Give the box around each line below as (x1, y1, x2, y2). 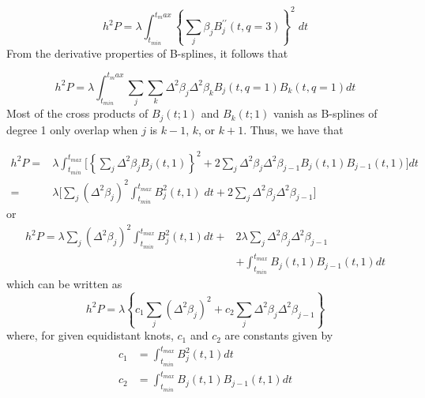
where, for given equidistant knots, (6, 327, 174, 344)
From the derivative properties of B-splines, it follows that (6, 44, 288, 61)
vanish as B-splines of (273, 105, 378, 122)
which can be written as (6, 275, 122, 291)
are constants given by (224, 327, 333, 344)
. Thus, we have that (243, 121, 344, 137)
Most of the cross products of (6, 105, 149, 122)
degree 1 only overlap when (6, 121, 138, 137)
